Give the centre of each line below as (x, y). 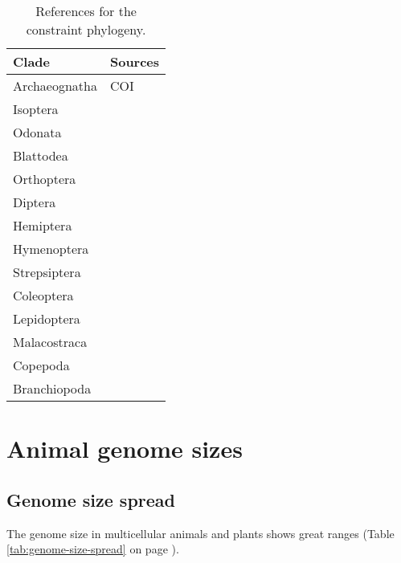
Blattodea (41, 155)
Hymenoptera (51, 249)
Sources (135, 61)
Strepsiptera (47, 272)
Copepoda (41, 365)
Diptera (35, 202)
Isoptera (36, 109)
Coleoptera (43, 295)
